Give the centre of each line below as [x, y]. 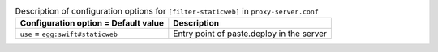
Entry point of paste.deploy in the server [250, 34]
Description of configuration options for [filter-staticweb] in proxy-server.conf [167, 11]
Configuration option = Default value [92, 23]
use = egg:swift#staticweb [69, 34]
